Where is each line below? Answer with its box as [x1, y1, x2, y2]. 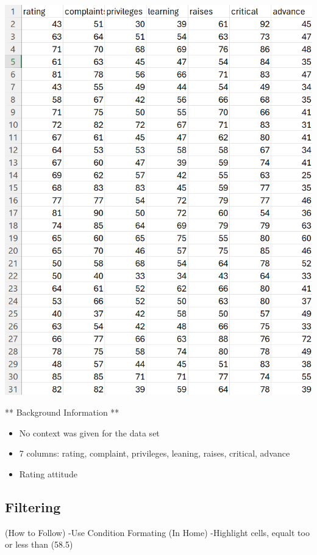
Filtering [5, 497, 61, 516]
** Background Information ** [5, 405, 119, 418]
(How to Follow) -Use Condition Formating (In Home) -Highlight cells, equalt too [5, 526, 310, 538]
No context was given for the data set [19, 426, 160, 439]
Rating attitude [19, 467, 77, 480]
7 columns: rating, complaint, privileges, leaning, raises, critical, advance [19, 447, 290, 460]
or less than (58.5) [5, 538, 73, 551]
